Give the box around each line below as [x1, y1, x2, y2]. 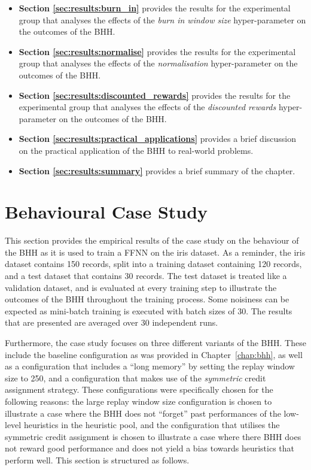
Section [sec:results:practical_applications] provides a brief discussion [19, 132, 297, 145]
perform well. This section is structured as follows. [5, 453, 190, 466]
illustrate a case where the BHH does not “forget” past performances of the [5, 407, 281, 419]
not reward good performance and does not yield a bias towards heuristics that [5, 442, 295, 454]
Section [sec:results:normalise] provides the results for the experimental [19, 45, 296, 57]
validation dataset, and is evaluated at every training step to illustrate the [5, 281, 277, 293]
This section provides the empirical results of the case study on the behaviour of [5, 234, 299, 247]
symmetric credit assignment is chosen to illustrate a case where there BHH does [5, 430, 301, 442]
